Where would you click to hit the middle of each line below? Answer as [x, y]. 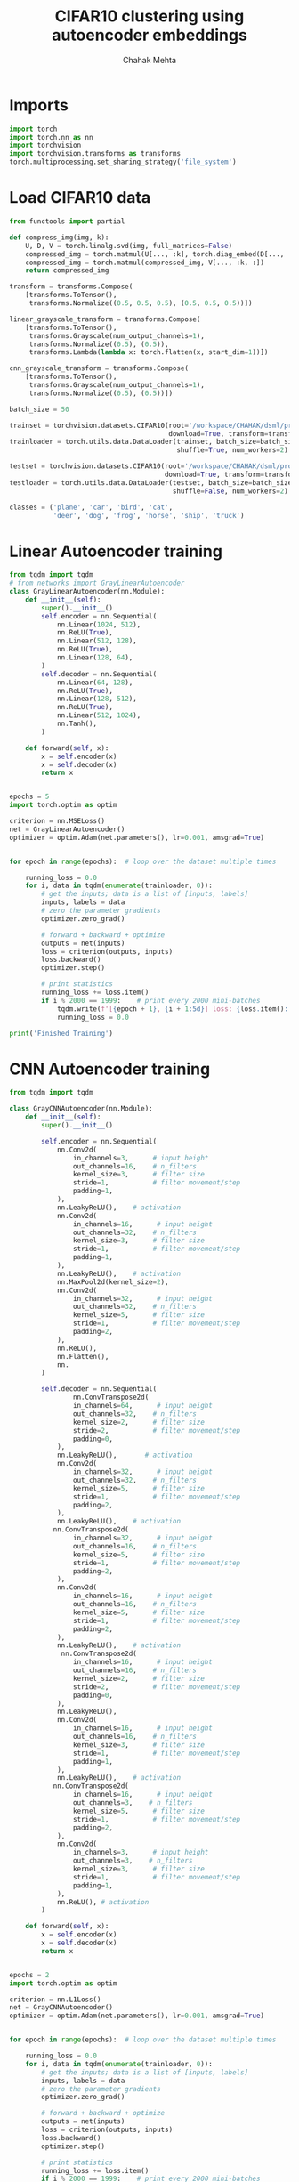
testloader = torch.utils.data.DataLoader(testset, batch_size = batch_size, [153, 482]
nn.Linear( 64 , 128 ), [95, 683]
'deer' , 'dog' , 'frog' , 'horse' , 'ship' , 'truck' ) [149, 515]
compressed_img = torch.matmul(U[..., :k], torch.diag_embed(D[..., [155, 254]
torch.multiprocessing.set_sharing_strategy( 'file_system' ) [123, 162]
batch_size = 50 [39, 409]
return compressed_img [67, 271]
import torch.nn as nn [51, 137]
